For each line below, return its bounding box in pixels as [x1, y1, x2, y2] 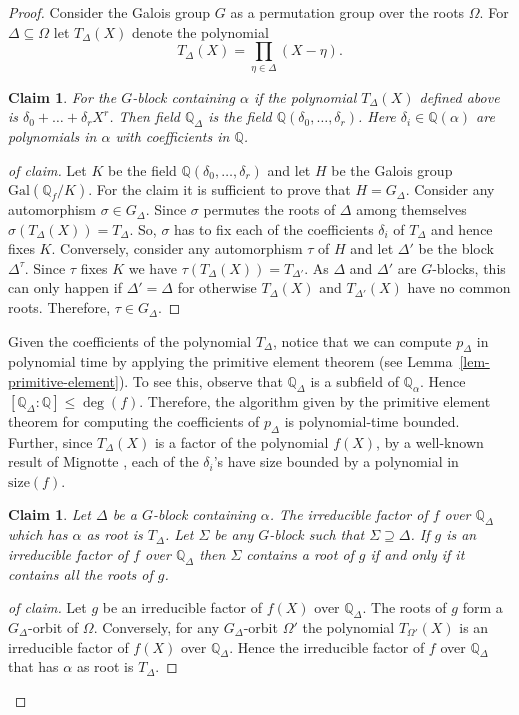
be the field [108, 159, 177, 180]
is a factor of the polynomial [154, 431, 329, 452]
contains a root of [246, 543, 354, 564]
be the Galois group [331, 159, 453, 180]
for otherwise [177, 277, 257, 298]
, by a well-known [376, 431, 484, 452]
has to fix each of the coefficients [174, 218, 374, 239]
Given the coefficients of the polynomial [8, 330, 252, 351]
